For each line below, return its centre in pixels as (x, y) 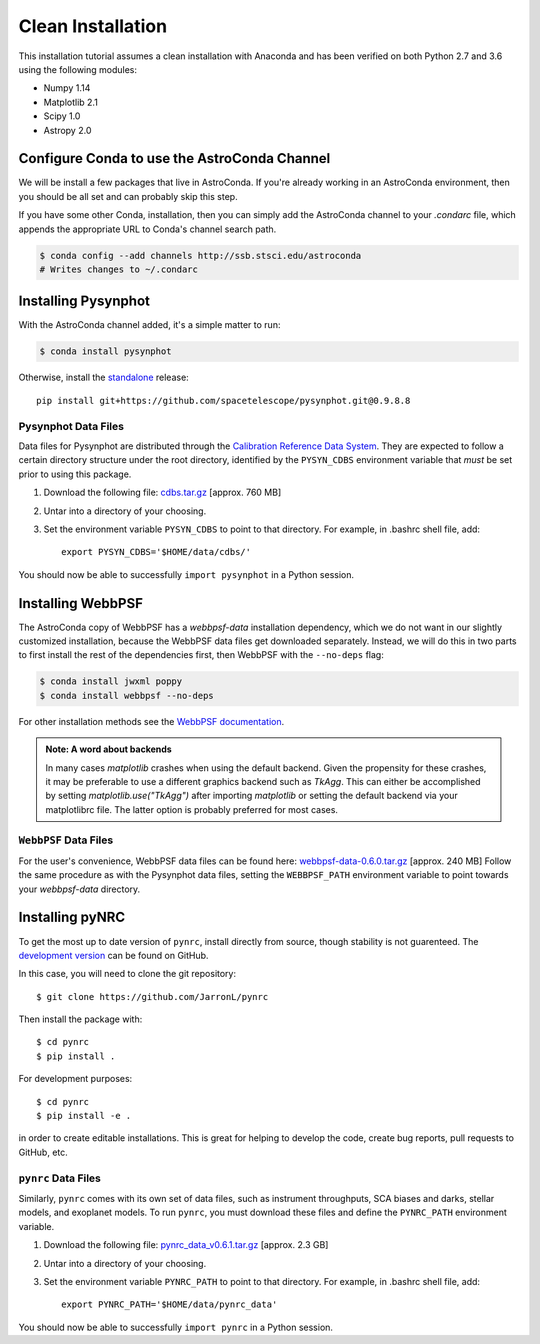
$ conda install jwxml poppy (111, 681)
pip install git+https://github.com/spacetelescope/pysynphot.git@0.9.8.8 (223, 400)
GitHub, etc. (43, 1152)
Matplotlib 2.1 (71, 102)
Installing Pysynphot (84, 301)
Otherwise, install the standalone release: (103, 377)
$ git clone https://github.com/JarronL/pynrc (152, 996)
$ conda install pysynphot (105, 351)
